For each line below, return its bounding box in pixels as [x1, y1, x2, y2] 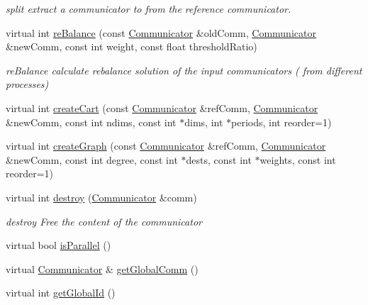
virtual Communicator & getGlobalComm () [6, 261, 199, 276]
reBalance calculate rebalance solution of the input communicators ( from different [6, 62, 362, 77]
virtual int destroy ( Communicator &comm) [6, 189, 197, 204]
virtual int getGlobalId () [6, 285, 116, 300]
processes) [6, 77, 49, 91]
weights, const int [260, 152, 336, 167]
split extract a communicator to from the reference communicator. [6, 1, 291, 16]
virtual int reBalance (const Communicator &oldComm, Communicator [6, 25, 316, 40]
